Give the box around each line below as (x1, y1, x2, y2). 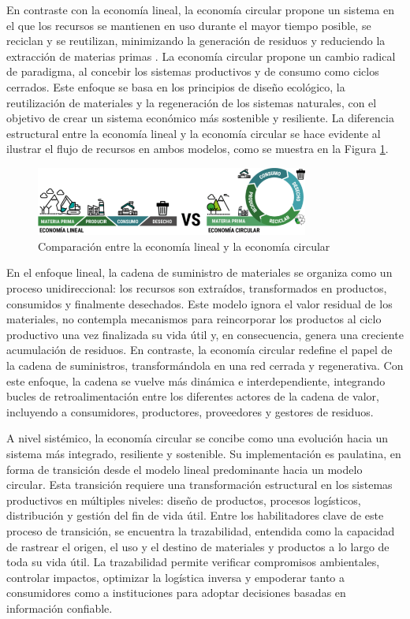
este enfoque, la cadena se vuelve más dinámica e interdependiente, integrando (6, 372, 386, 389)
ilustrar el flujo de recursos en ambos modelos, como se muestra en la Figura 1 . (6, 140, 389, 157)
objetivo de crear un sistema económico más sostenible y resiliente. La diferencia (6, 110, 394, 126)
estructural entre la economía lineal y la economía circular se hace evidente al (6, 125, 381, 141)
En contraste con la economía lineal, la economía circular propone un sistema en (6, 2, 395, 17)
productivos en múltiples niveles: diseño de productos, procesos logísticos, (6, 491, 361, 508)
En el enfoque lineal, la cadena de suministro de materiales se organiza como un (6, 264, 393, 281)
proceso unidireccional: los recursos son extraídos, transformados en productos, (6, 280, 387, 296)
